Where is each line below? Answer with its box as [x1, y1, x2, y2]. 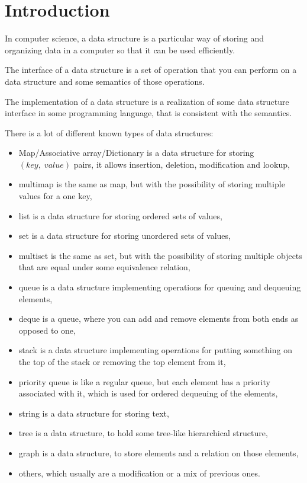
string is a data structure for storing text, [18, 407, 169, 419]
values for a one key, [18, 190, 92, 202]
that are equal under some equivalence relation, [18, 261, 190, 273]
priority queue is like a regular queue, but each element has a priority [18, 375, 270, 388]
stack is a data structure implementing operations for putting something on [18, 344, 292, 356]
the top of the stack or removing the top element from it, [18, 356, 226, 367]
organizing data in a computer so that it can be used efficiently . [5, 43, 235, 56]
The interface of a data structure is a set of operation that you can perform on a [5, 63, 297, 76]
